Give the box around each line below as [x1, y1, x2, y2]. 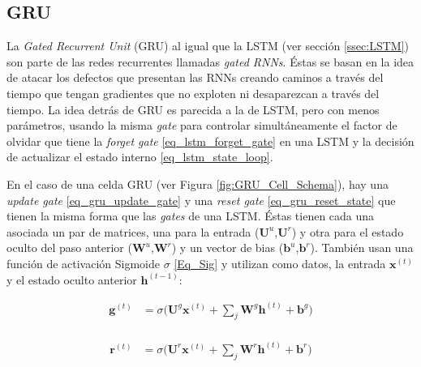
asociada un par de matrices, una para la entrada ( [6, 223, 260, 240]
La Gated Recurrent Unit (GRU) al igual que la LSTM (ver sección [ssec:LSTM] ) [6, 37, 409, 54]
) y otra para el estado [291, 223, 404, 240]
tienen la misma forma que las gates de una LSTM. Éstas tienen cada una [6, 207, 375, 224]
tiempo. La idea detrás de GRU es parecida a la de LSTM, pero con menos [6, 100, 380, 117]
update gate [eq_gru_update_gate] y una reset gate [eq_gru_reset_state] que [6, 191, 396, 208]
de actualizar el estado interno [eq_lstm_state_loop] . [6, 148, 273, 165]
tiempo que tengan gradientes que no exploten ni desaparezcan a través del [6, 84, 380, 101]
